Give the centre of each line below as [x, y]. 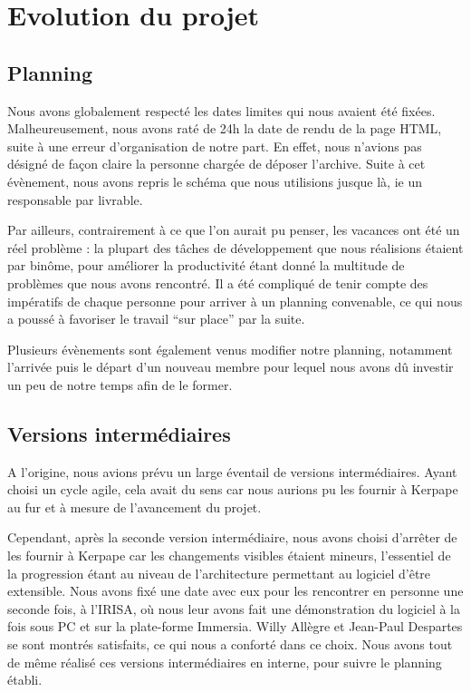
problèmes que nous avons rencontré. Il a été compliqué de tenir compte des [218, 283]
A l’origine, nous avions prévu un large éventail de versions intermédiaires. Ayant [232, 471]
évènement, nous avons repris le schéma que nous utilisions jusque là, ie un [215, 181]
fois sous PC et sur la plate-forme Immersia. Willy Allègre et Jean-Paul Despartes [235, 626]
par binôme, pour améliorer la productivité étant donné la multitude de [206, 265]
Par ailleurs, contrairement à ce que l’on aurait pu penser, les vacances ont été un [234, 230]
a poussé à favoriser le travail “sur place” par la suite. [156, 319]
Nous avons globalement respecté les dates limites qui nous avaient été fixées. [221, 110]
